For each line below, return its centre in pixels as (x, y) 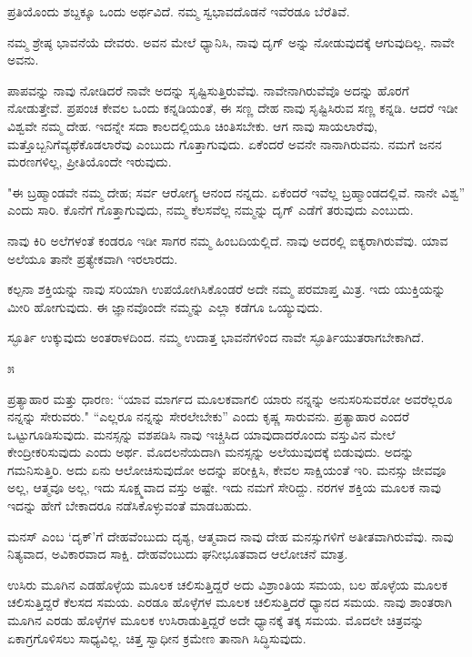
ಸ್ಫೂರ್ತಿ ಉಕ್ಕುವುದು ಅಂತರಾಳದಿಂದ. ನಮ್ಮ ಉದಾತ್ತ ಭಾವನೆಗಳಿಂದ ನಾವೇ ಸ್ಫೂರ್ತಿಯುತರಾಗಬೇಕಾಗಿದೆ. (216, 337)
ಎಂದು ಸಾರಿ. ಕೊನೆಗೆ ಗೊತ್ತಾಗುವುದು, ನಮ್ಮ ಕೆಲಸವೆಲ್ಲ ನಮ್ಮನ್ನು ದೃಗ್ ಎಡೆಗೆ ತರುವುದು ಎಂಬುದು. (211, 210)
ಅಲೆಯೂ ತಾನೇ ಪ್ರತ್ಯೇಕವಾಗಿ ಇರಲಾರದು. (93, 258)
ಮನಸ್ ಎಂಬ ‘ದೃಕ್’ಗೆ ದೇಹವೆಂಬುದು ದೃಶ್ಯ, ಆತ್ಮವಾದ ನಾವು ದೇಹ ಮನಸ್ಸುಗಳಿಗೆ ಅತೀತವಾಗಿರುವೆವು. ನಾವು (231, 536)
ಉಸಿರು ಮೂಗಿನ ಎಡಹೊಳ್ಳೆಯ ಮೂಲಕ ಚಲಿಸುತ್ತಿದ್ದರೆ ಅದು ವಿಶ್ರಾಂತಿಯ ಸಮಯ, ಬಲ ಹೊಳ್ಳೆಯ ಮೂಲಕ (228, 584)
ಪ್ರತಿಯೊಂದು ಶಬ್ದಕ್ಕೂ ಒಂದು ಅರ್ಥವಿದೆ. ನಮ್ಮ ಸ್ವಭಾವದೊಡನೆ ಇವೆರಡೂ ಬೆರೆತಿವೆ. (179, 11)
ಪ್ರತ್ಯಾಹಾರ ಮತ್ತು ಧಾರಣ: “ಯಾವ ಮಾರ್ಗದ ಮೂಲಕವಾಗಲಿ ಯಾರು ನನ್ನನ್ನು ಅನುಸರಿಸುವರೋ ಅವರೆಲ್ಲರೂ (230, 398)
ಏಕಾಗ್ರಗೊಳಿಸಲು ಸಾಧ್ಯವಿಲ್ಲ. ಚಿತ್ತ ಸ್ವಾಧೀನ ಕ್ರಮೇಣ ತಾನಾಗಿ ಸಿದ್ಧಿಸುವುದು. (157, 637)
